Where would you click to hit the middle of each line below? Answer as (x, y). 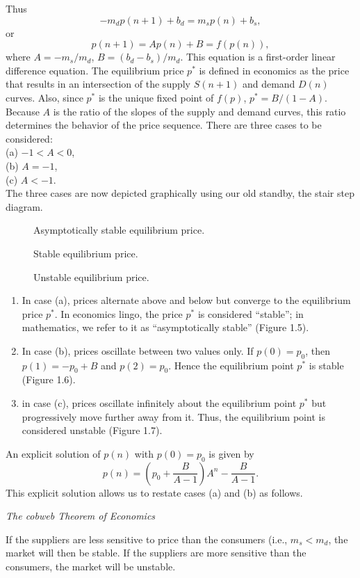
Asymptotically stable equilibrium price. (119, 230)
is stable (326, 365)
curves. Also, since (44, 97)
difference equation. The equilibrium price (95, 70)
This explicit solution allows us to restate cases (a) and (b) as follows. (154, 492)
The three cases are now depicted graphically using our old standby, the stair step (180, 193)
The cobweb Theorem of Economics (81, 516)
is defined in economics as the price (274, 70)
